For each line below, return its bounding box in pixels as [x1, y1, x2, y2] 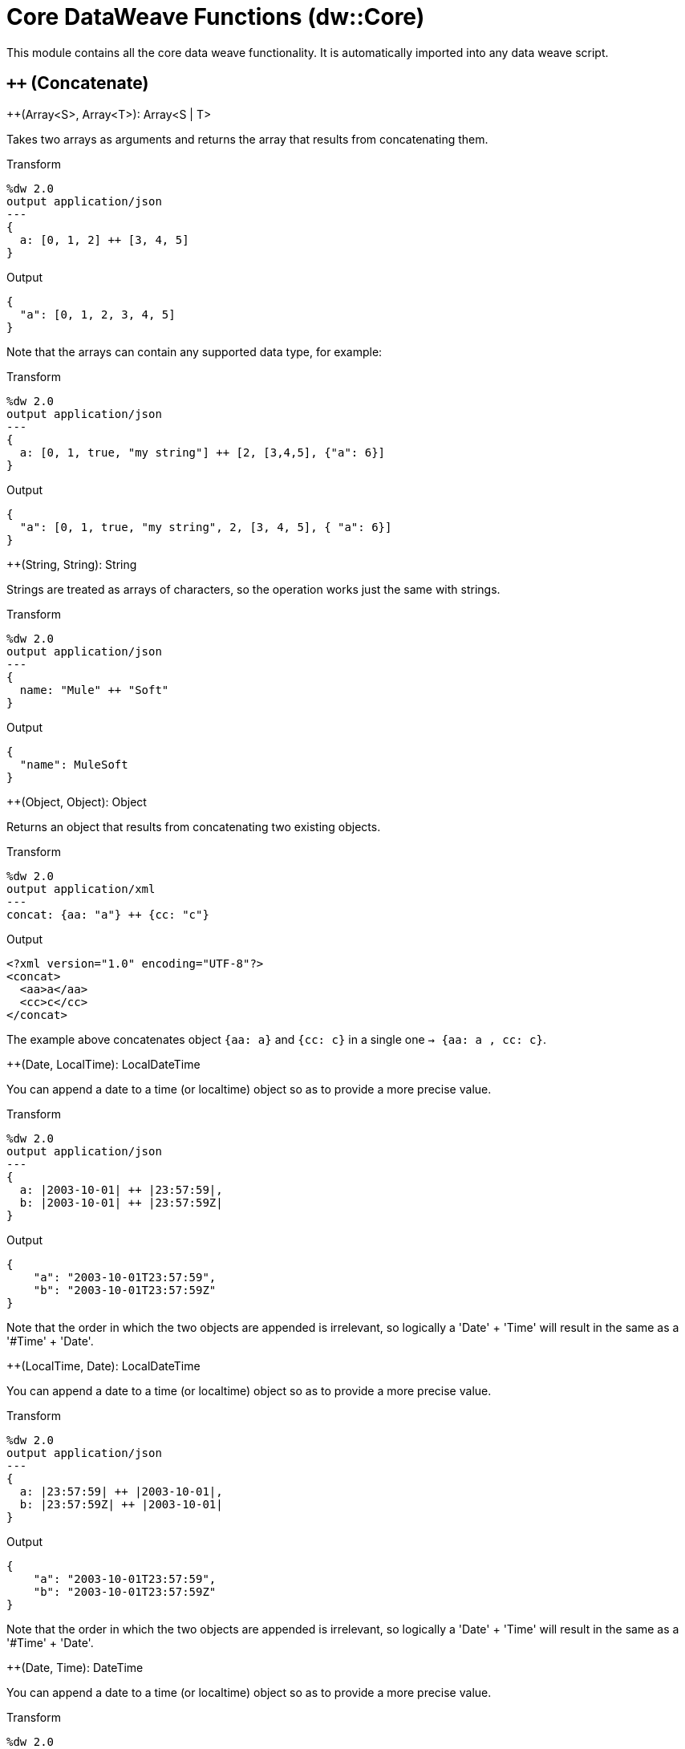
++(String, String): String [6, 557, 137, 571]
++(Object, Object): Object [6, 794, 147, 809]
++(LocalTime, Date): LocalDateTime [6, 1358, 201, 1373]
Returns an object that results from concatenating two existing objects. [6, 819, 381, 834]
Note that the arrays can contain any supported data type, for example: [6, 344, 383, 359]
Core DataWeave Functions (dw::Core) [6, 3, 425, 30]
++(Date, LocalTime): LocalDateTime [6, 1057, 201, 1071]
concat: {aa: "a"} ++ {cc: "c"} [6, 907, 209, 921]
